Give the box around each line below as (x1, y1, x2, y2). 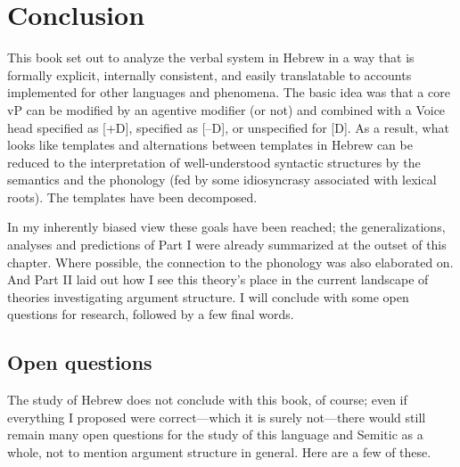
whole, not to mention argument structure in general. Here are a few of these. (7, 443, 431, 462)
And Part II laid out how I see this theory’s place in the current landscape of (7, 270, 429, 289)
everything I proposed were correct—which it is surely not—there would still (7, 407, 426, 426)
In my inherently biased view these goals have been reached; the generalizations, (7, 217, 446, 236)
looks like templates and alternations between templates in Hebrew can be (7, 135, 413, 154)
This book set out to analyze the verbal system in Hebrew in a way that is (7, 48, 415, 67)
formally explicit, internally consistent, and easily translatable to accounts (7, 65, 412, 84)
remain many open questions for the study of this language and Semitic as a (7, 425, 423, 444)
